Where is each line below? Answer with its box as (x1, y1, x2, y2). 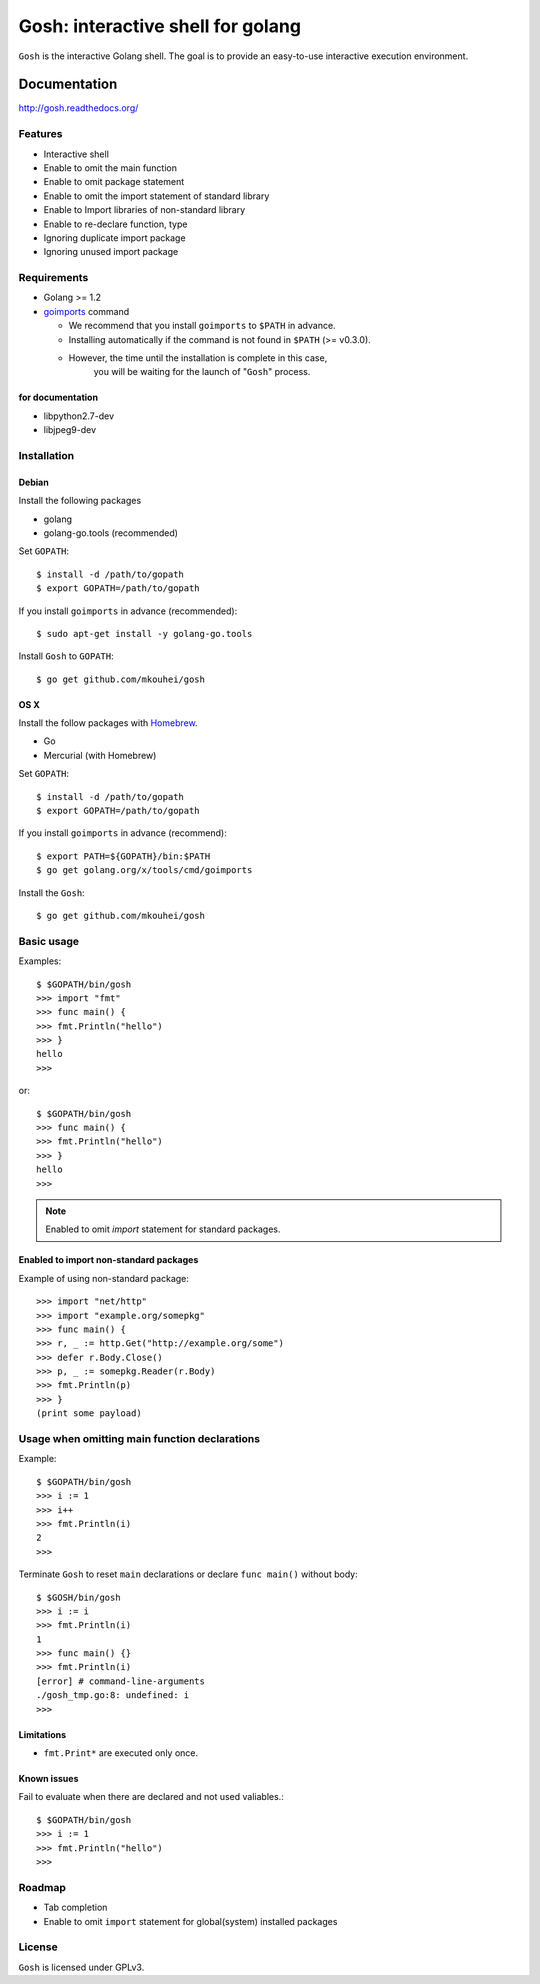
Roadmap (18, 1880, 67, 1894)
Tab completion (43, 1901, 108, 1914)
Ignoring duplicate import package (43, 231, 186, 244)
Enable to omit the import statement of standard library (43, 190, 270, 202)
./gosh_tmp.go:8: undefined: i (36, 1690, 190, 1701)
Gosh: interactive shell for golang (18, 15, 302, 37)
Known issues (18, 1773, 79, 1785)
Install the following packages (18, 495, 142, 507)
